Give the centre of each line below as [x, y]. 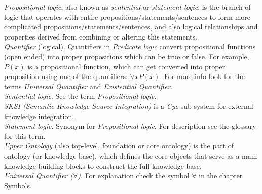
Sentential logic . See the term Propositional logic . [80, 96]
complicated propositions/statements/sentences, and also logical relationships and [131, 27]
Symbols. [18, 185]
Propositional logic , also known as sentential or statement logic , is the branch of [127, 7]
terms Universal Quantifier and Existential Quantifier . [88, 86]
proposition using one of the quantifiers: [66, 76]
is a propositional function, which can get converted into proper [126, 66]
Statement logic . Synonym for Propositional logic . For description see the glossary [130, 126]
